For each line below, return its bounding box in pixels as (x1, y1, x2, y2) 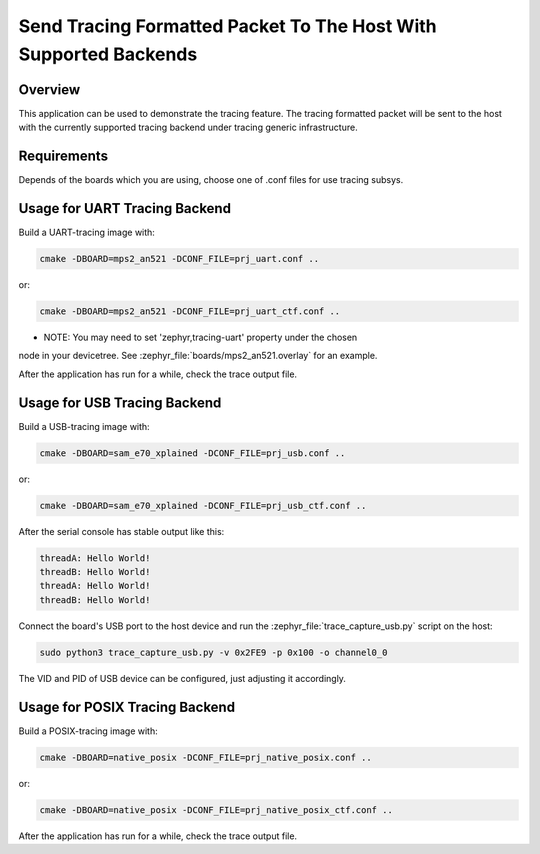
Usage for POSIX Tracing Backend (18, 698, 235, 715)
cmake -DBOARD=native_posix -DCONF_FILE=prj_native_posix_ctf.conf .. (39, 804, 394, 815)
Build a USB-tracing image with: (18, 420, 150, 432)
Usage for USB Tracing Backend (18, 394, 222, 411)
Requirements (18, 148, 109, 165)
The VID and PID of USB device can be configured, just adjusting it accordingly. (18, 672, 347, 684)
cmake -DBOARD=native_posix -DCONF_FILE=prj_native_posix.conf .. (39, 751, 372, 763)
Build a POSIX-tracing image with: (18, 725, 159, 737)
